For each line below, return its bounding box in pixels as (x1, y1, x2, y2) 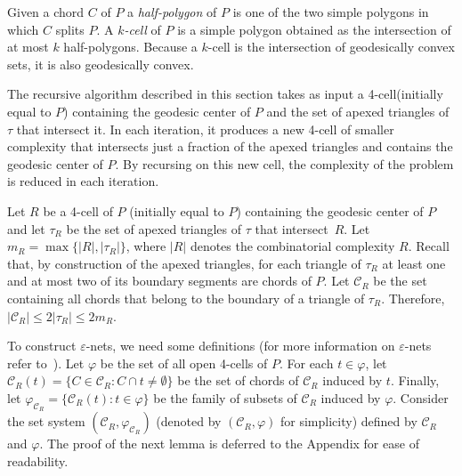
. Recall (408, 237, 450, 255)
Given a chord (7, 3, 85, 20)
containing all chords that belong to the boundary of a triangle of (7, 288, 365, 307)
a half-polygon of (127, 3, 217, 20)
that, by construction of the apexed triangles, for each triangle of (7, 254, 361, 272)
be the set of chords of (177, 371, 299, 390)
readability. (7, 451, 69, 470)
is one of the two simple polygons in (232, 3, 429, 20)
